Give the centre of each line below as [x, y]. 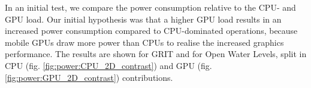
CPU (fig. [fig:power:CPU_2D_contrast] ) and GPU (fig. [108, 65]
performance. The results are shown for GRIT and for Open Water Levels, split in [156, 54]
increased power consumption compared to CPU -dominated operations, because [151, 31]
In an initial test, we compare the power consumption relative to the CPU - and [150, 7]
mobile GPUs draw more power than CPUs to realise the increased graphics [144, 42]
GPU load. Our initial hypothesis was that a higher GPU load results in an [143, 19]
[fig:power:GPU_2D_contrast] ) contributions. [89, 77]
